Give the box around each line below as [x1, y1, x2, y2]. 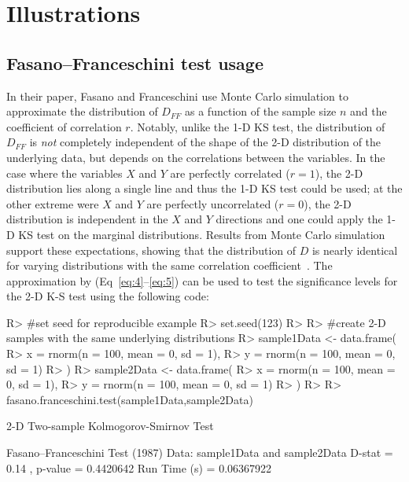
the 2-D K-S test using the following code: [6, 288, 209, 304]
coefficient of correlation [6, 118, 122, 134]
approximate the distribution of [6, 103, 158, 120]
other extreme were [6, 195, 99, 212]
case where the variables [6, 164, 123, 181]
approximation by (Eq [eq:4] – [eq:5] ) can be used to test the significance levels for [6, 272, 398, 289]
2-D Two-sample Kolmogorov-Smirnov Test [6, 418, 214, 434]
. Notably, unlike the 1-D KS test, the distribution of [130, 118, 385, 134]
